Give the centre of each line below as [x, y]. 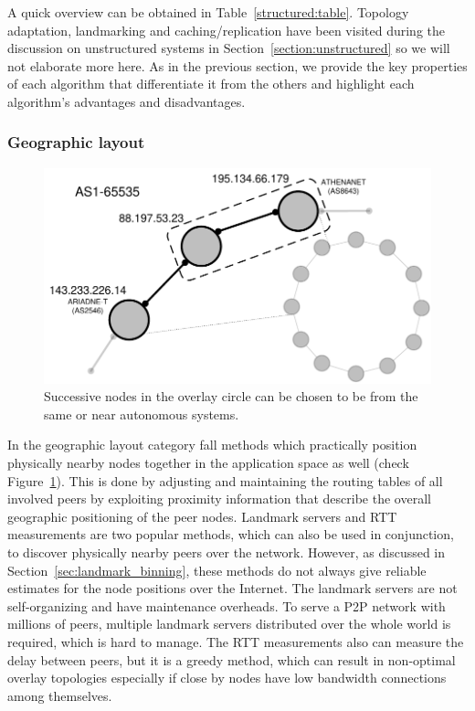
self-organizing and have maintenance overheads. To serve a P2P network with [227, 605]
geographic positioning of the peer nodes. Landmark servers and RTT [202, 516]
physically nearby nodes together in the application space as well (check [208, 462]
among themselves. [60, 695]
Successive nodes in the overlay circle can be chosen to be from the [231, 396]
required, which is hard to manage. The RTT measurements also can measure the [236, 641]
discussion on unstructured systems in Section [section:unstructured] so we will [229, 48]
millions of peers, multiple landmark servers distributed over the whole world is [229, 624]
